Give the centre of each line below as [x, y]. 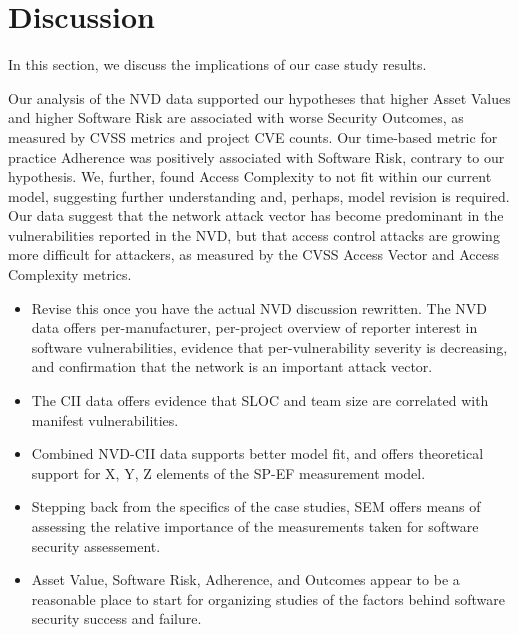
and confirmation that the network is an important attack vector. [232, 366]
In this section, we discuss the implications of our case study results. [217, 64]
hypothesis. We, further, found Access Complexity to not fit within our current [250, 176]
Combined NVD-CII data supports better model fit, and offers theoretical [257, 453]
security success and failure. [116, 618]
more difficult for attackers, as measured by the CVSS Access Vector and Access [254, 254]
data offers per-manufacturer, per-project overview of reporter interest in [254, 327]
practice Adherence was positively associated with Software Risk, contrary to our [256, 156]
